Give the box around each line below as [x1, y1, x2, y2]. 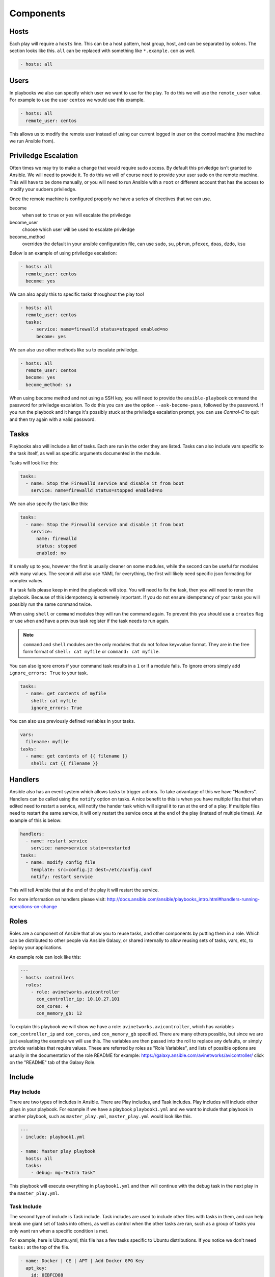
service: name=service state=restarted [31, 845, 131, 851]
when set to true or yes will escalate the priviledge [22, 212, 131, 218]
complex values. [9, 578, 44, 584]
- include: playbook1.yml [20, 1134, 85, 1140]
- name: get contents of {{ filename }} [25, 753, 128, 759]
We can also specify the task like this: [9, 501, 89, 507]
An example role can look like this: [9, 954, 81, 960]
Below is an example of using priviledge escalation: [9, 250, 117, 256]
